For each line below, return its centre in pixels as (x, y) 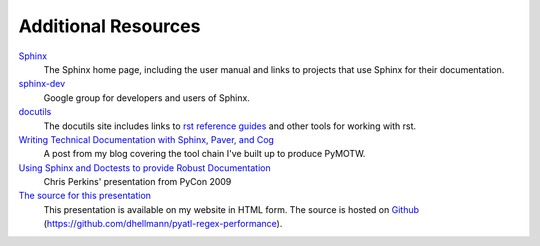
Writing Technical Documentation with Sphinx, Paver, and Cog (146, 139)
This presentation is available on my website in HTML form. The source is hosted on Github (231, 209)
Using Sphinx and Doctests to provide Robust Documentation (144, 167)
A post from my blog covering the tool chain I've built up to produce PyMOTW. (204, 154)
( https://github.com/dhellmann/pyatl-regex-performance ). (163, 224)
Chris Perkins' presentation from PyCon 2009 (137, 182)
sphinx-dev (41, 84)
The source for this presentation (85, 196)
